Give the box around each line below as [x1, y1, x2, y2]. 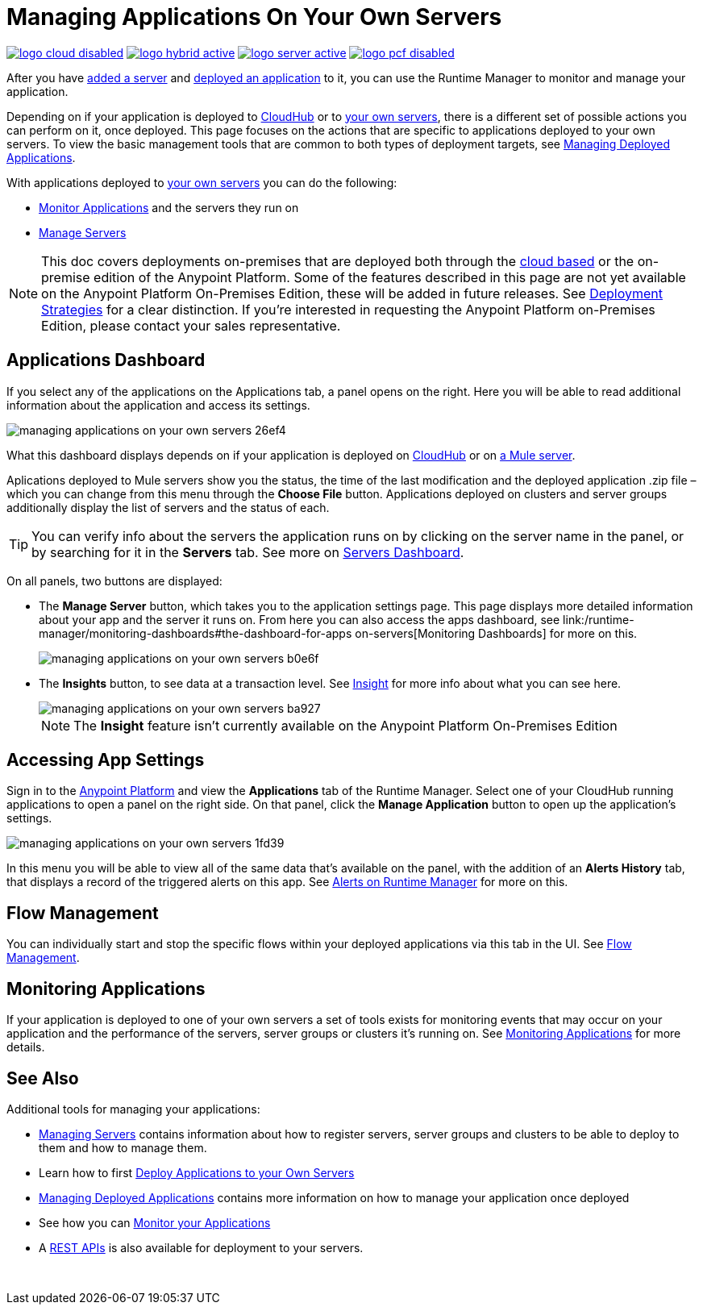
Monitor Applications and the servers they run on [39, 200, 299, 214]
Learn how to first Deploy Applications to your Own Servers [39, 1165, 355, 1180]
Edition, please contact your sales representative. [41, 317, 341, 334]
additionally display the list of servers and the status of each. [6, 500, 330, 514]
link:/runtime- [563, 612, 634, 626]
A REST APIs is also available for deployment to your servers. [39, 1240, 364, 1255]
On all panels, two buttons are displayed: [6, 573, 223, 588]
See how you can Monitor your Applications [39, 1215, 271, 1230]
